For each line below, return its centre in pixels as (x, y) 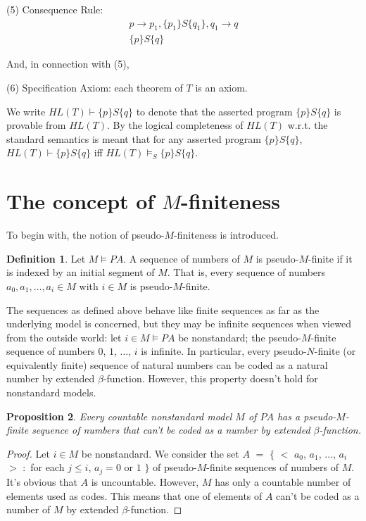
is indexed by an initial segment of (81, 272)
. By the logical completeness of (175, 125)
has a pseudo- (307, 416)
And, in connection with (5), (68, 64)
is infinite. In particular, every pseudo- (224, 351)
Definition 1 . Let (46, 258)
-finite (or (335, 351)
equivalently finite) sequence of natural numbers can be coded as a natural (167, 364)
